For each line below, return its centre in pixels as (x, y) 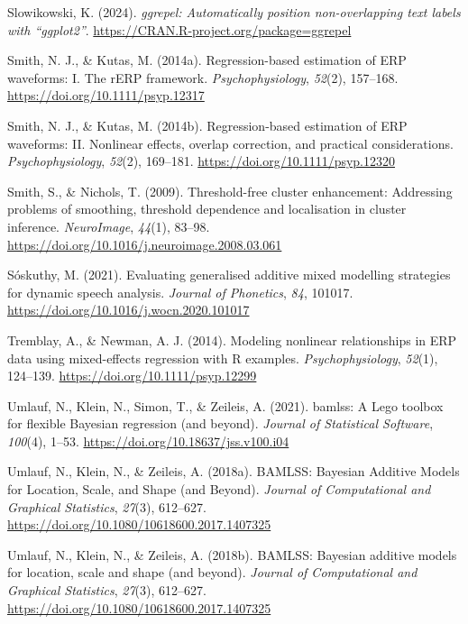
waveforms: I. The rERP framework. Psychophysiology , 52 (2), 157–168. (203, 77)
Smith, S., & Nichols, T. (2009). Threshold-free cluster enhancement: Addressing (230, 191)
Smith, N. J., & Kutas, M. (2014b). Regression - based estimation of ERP (207, 125)
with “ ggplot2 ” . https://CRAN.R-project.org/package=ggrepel (179, 29)
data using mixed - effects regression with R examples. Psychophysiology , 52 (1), (223, 358)
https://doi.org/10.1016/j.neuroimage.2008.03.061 (145, 244)
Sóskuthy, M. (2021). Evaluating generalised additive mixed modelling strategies (229, 275)
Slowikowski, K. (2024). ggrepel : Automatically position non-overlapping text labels (234, 12)
